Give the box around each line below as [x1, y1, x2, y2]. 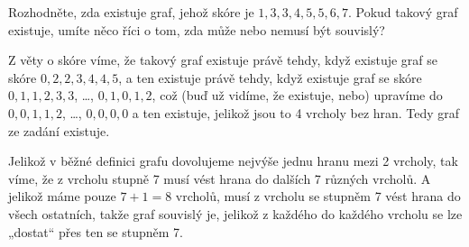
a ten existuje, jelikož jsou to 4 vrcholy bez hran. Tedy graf [132, 103, 460, 122]
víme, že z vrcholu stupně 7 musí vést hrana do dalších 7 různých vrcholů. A [8, 169, 431, 188]
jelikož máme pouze [8, 187, 116, 206]
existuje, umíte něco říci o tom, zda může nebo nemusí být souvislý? [8, 20, 385, 39]
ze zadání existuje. [8, 121, 110, 140]
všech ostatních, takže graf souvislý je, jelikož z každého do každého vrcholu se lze [8, 204, 463, 223]
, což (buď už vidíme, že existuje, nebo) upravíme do [152, 86, 443, 105]
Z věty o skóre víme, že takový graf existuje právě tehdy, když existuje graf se [8, 50, 438, 69]
